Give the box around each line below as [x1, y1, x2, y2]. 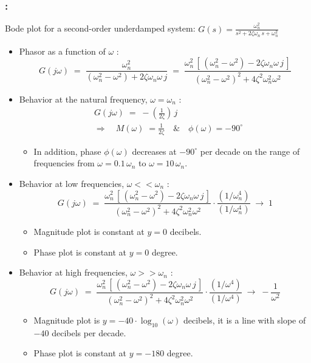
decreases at [132, 144, 177, 157]
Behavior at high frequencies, [19, 266, 128, 279]
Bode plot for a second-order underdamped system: [5, 22, 196, 35]
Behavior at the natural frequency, [19, 92, 148, 105]
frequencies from [33, 157, 95, 169]
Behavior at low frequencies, [19, 177, 125, 189]
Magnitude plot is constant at [33, 225, 145, 237]
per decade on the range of [200, 144, 300, 157]
